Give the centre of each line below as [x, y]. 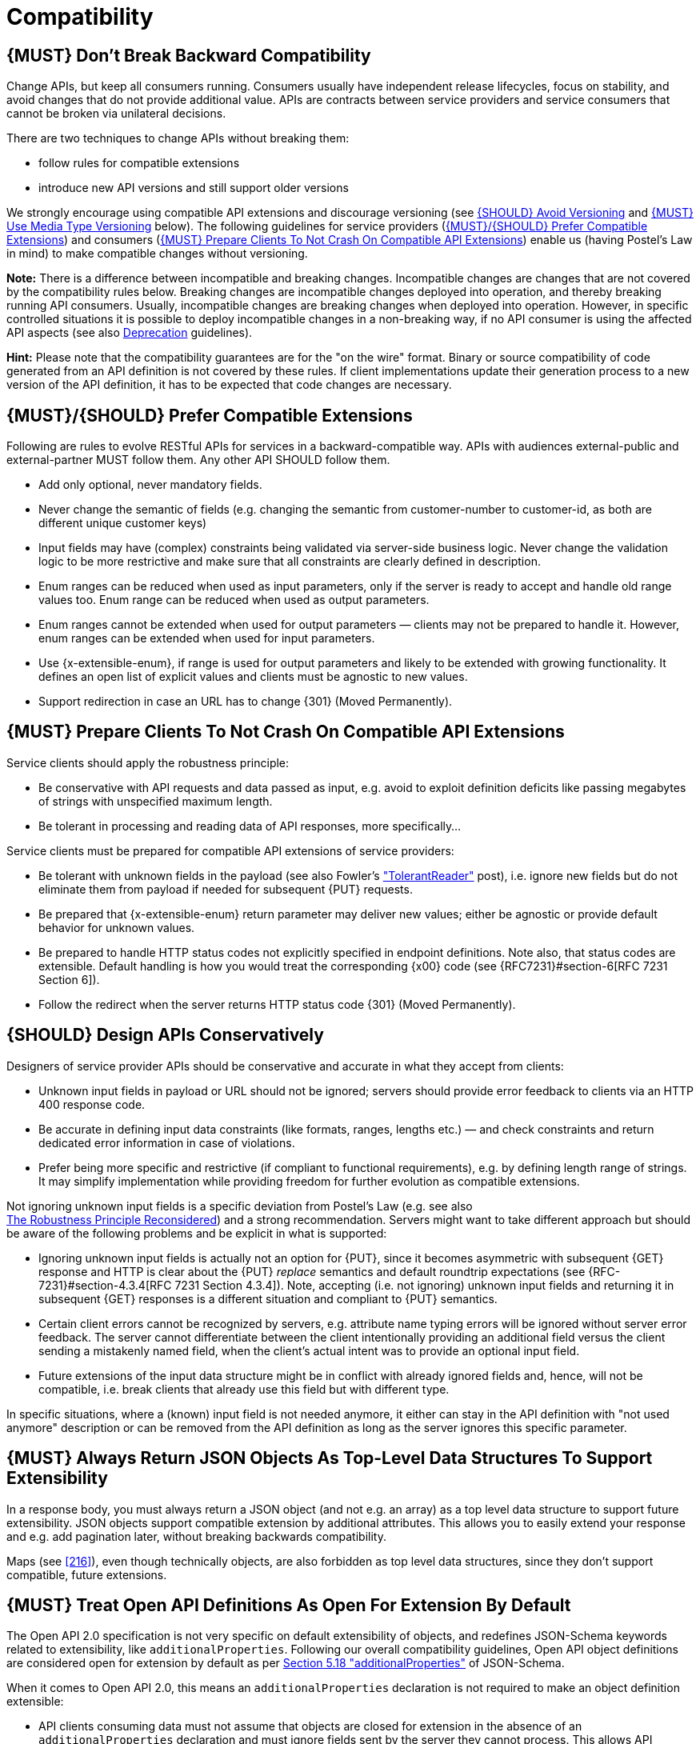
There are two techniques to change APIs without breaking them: [178, 138]
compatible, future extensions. [87, 1574]
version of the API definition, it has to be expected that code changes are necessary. [229, 385]
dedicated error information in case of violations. [167, 1142]
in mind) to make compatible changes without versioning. [157, 254]
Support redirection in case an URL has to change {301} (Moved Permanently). [246, 702]
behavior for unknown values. [117, 927]
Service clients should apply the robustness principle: [148, 762]
